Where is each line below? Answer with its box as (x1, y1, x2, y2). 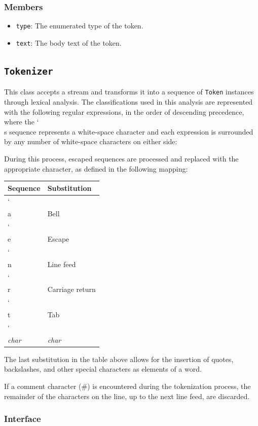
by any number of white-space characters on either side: (4, 136, 177, 147)
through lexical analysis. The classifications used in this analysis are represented (4, 96, 253, 107)
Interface (4, 412, 41, 425)
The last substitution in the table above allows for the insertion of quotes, (4, 353, 234, 364)
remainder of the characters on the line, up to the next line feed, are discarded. (4, 390, 250, 401)
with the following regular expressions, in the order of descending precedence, (4, 106, 244, 117)
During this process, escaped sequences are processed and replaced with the (4, 153, 239, 163)
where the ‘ (4, 116, 39, 127)
